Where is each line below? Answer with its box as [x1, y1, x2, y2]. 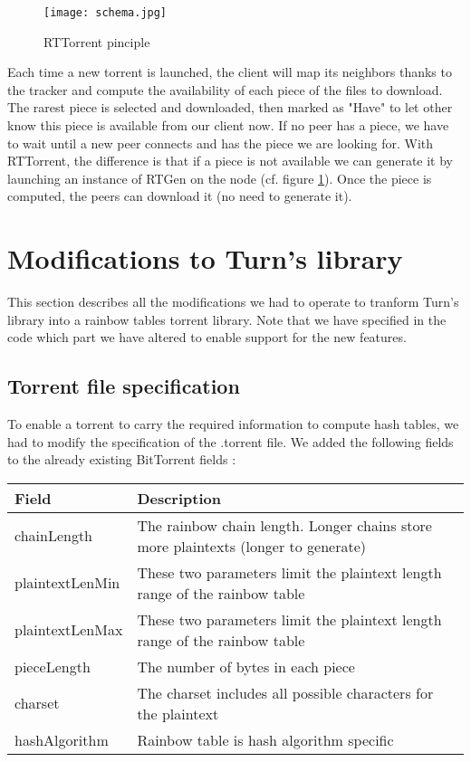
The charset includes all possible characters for [137, 681, 434, 703]
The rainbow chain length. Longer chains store [137, 514, 432, 536]
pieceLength [14, 655, 91, 677]
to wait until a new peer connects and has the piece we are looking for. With [7, 133, 434, 152]
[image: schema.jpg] [43, 6, 168, 19]
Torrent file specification [7, 372, 240, 400]
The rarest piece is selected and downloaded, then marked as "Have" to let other [7, 98, 453, 117]
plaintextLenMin [14, 572, 120, 594]
